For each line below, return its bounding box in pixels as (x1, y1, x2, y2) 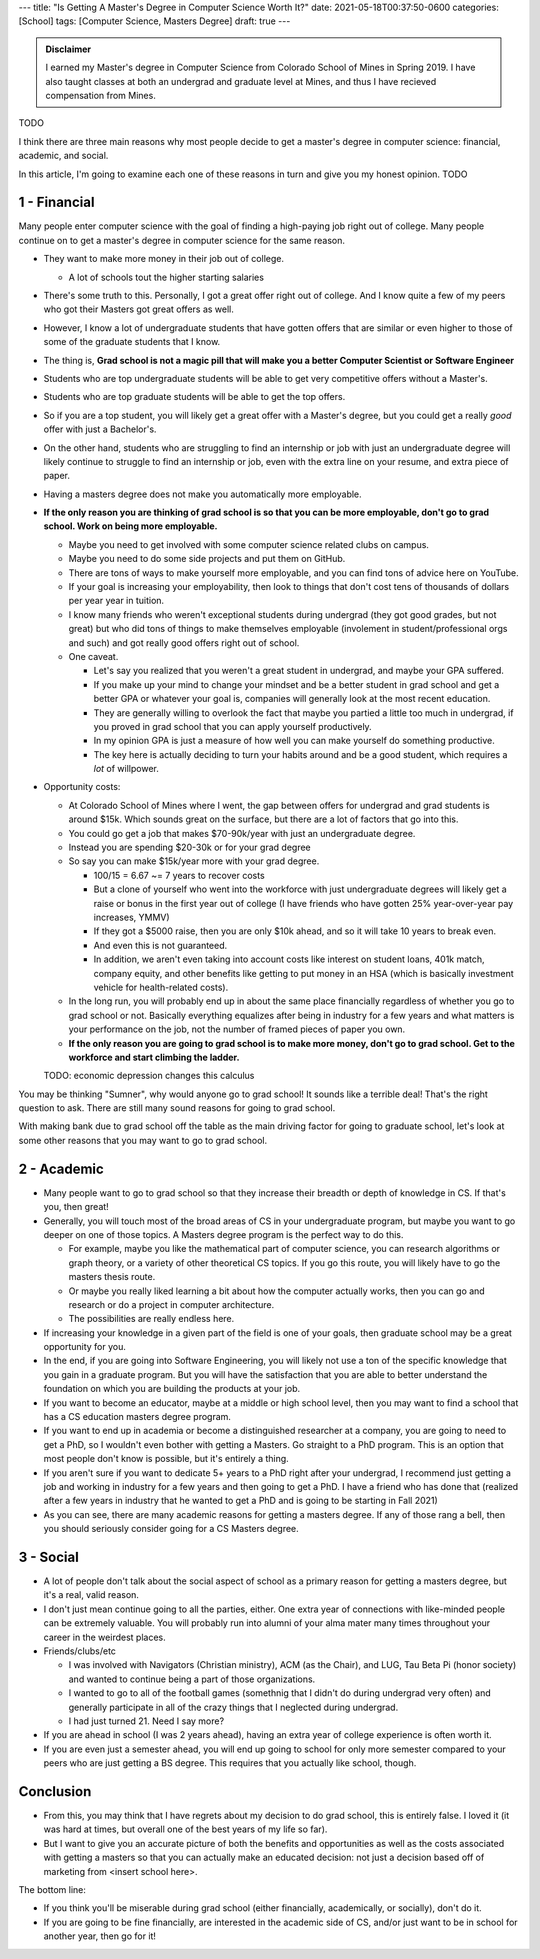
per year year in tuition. (68, 595, 165, 607)
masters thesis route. (68, 1271, 156, 1283)
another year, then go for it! (43, 1930, 157, 1942)
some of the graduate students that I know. (43, 336, 221, 348)
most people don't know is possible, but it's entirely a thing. (43, 1453, 289, 1465)
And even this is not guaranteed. (93, 939, 228, 951)
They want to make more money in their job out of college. (43, 253, 285, 265)
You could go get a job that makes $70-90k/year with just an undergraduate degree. (68, 827, 416, 839)
